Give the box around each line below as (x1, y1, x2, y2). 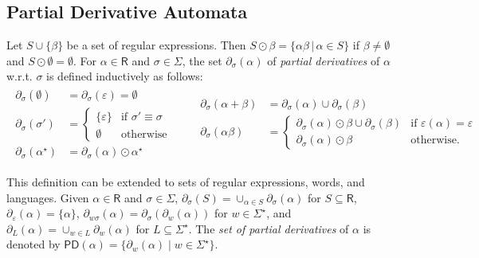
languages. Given (6, 189, 89, 205)
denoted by (6, 236, 61, 252)
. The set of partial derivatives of (188, 220, 349, 236)
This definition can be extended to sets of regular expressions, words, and (6, 174, 365, 190)
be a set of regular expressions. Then (66, 37, 246, 53)
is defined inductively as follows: (46, 68, 203, 84)
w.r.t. (6, 68, 33, 84)
